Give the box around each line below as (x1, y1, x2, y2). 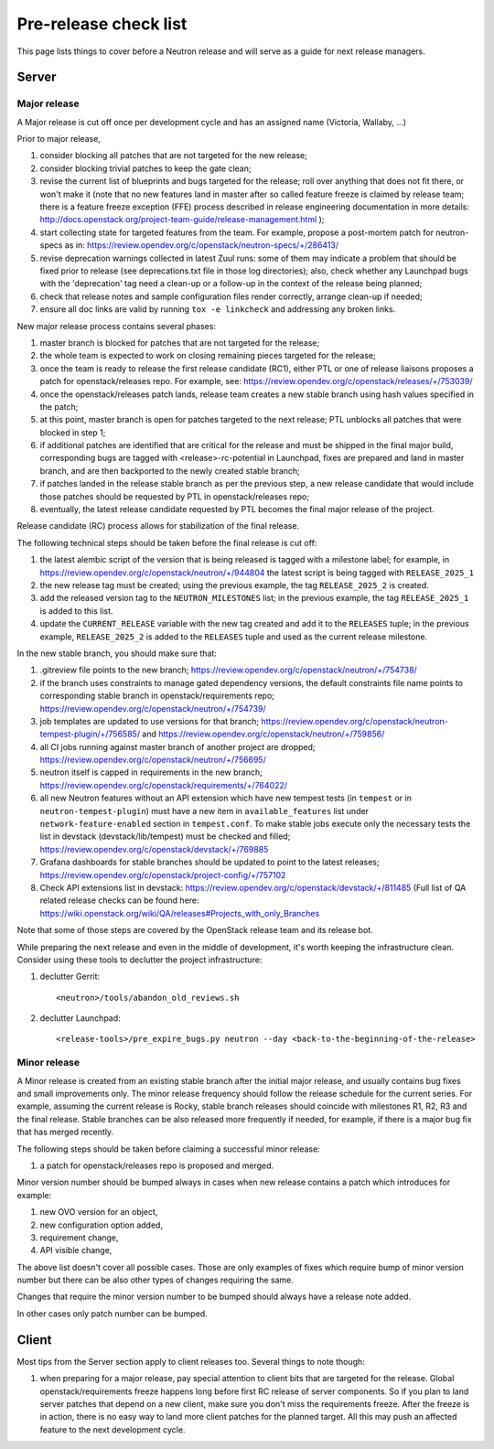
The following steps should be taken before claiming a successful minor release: (16, 1143, 320, 1154)
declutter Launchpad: (39, 1013, 121, 1024)
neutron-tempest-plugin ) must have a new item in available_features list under (39, 805, 370, 816)
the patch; (39, 401, 79, 412)
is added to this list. (39, 605, 113, 617)
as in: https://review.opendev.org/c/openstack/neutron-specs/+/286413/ (64, 240, 338, 251)
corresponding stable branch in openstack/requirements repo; (39, 691, 274, 702)
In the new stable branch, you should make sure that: (16, 648, 217, 659)
